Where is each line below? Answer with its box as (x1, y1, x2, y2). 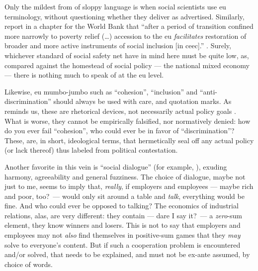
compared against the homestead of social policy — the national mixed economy (4, 60, 250, 70)
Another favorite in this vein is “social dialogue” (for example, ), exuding (4, 161, 227, 172)
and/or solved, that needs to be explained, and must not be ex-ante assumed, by (4, 249, 250, 260)
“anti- (199, 86, 217, 96)
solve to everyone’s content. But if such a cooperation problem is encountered (4, 239, 241, 250)
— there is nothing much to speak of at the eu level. (4, 70, 164, 80)
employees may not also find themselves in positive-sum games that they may (4, 230, 241, 240)
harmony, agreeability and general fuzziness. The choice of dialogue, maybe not (4, 171, 246, 181)
